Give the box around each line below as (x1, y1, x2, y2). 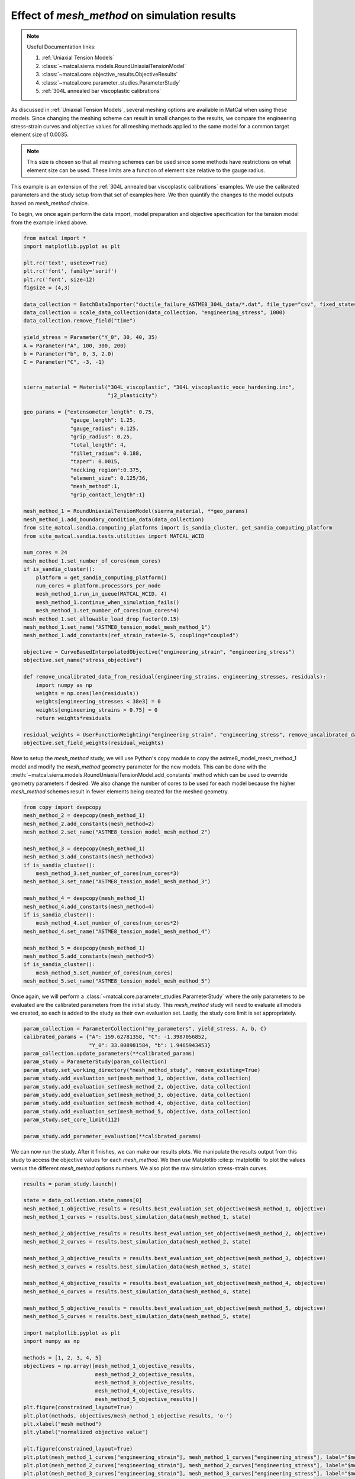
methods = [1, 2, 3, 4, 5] (23, 1354, 102, 1361)
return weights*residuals (35, 715, 111, 722)
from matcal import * (23, 234, 86, 241)
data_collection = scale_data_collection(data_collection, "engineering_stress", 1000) (23, 309, 286, 316)
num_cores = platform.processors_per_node (35, 582, 161, 589)
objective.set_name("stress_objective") (23, 657, 142, 664)
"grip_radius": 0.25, (70, 433, 133, 440)
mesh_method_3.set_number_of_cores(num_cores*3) (35, 870, 180, 877)
